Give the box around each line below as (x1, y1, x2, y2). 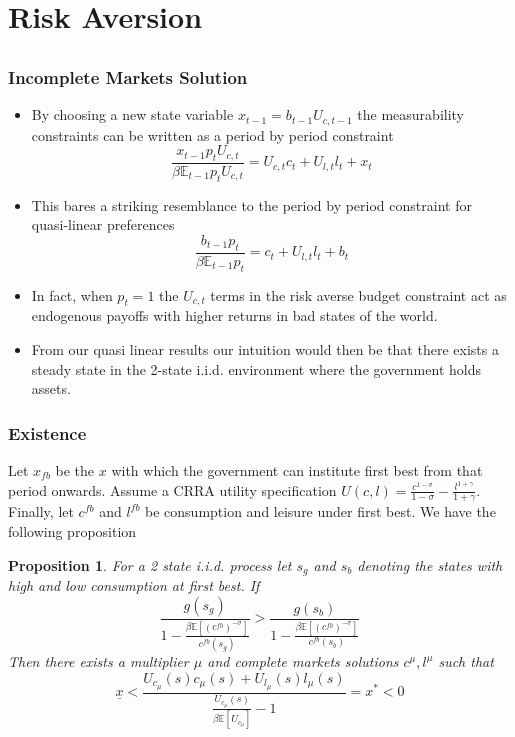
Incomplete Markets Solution (8, 64, 248, 89)
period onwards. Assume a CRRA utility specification (8, 479, 337, 500)
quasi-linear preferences (31, 214, 175, 235)
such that (438, 651, 494, 672)
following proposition (8, 521, 137, 542)
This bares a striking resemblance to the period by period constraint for (31, 194, 472, 215)
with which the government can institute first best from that (111, 459, 483, 480)
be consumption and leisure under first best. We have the (145, 501, 496, 522)
